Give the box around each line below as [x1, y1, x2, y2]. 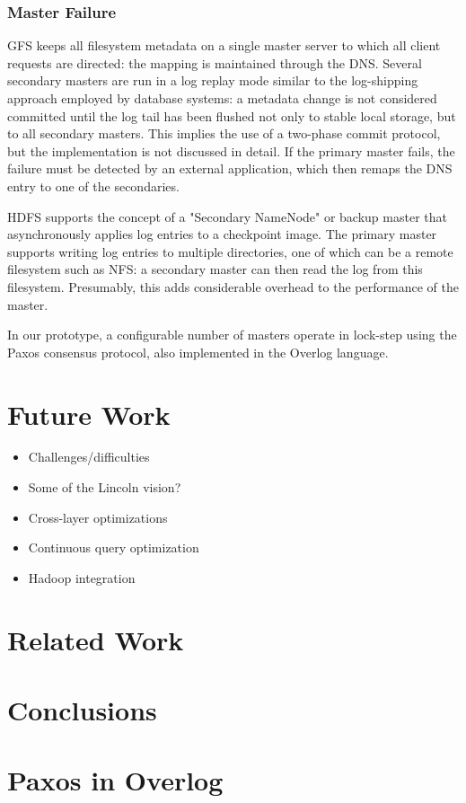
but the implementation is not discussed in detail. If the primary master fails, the [7, 141, 455, 160]
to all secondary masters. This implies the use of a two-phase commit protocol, [7, 124, 441, 143]
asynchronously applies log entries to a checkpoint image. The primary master [7, 225, 437, 243]
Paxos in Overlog [7, 762, 224, 799]
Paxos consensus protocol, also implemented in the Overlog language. [7, 342, 389, 361]
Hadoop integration [28, 568, 136, 587]
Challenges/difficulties [28, 447, 150, 466]
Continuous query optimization [28, 538, 199, 557]
